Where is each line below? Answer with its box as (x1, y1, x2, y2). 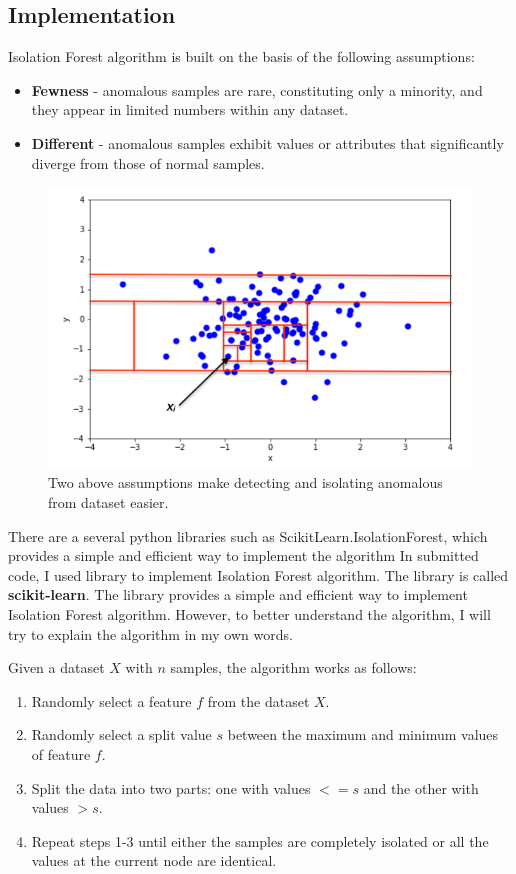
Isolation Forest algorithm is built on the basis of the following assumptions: (8, 46, 475, 67)
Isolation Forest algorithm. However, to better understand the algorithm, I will (8, 604, 491, 625)
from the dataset (207, 690, 310, 711)
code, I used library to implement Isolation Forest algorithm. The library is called (8, 564, 509, 585)
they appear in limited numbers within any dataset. (31, 99, 349, 120)
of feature (31, 744, 91, 765)
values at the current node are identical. (31, 850, 277, 871)
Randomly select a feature (31, 690, 192, 711)
